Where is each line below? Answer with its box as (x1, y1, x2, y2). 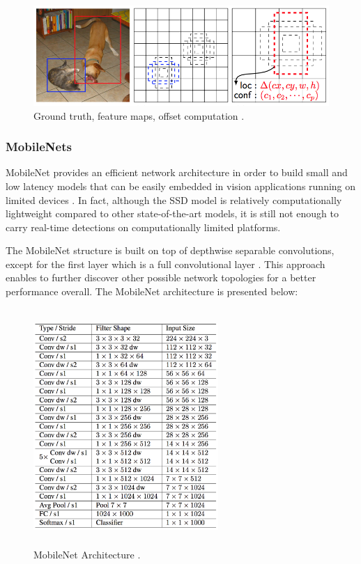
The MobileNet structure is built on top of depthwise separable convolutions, (6, 243, 335, 258)
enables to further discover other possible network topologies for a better (6, 270, 316, 285)
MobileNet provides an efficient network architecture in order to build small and (6, 165, 348, 180)
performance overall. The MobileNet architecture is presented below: (6, 284, 298, 299)
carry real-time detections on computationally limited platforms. (6, 219, 281, 234)
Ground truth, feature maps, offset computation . (33, 108, 245, 123)
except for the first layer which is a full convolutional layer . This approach (6, 256, 325, 271)
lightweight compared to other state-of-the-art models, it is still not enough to (6, 206, 339, 221)
